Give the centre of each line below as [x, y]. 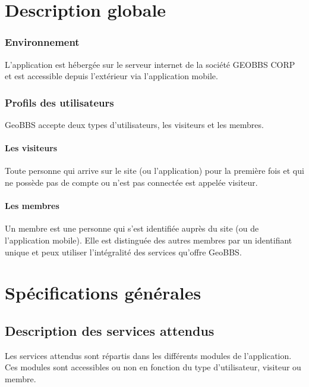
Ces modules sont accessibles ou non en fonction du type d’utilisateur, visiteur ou [153, 367]
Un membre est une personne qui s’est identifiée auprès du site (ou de [132, 228]
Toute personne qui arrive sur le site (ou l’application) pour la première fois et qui [154, 171]
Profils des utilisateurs [59, 102]
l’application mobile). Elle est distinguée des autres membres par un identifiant [149, 240]
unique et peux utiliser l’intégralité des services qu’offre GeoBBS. [123, 252]
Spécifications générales [103, 293]
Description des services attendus [110, 330]
